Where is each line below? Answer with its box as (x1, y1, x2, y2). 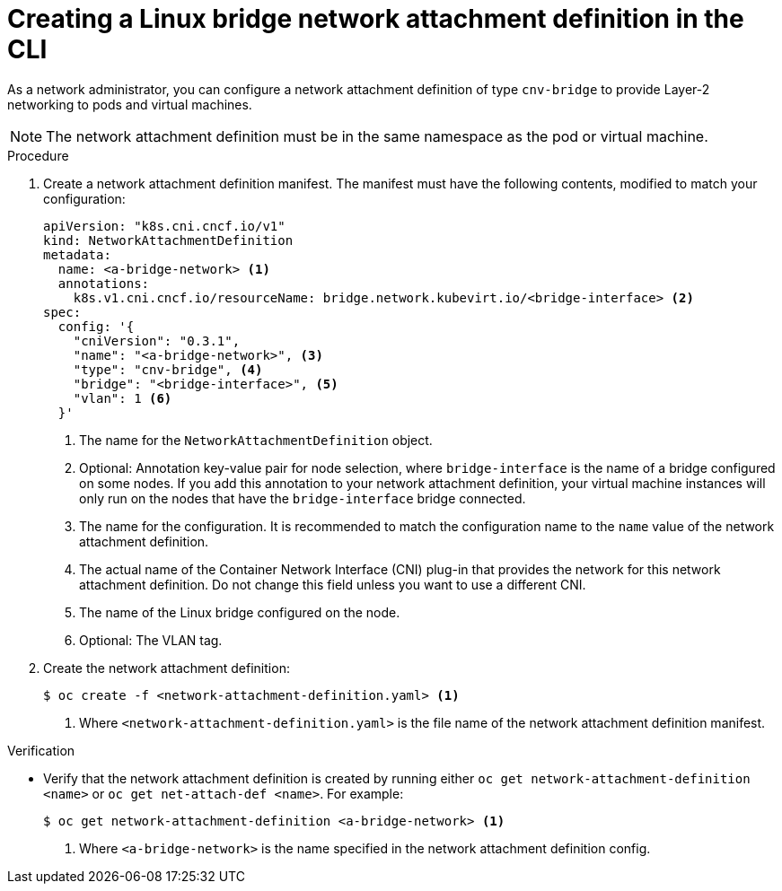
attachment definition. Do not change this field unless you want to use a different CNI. (79, 576, 586, 592)
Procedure (7, 147, 69, 163)
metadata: (43, 247, 111, 262)
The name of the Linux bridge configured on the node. (79, 604, 400, 620)
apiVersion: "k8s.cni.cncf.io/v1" (43, 218, 286, 233)
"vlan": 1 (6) (73, 390, 172, 406)
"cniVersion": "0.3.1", (73, 333, 241, 348)
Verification (7, 742, 75, 758)
